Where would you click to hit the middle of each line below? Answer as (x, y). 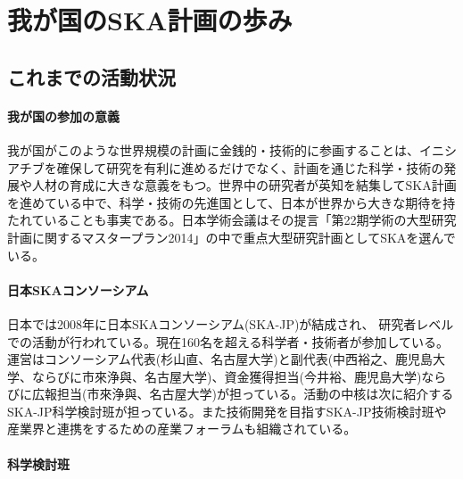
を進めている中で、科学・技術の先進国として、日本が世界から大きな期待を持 (231, 202)
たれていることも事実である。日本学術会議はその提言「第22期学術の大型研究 (232, 220)
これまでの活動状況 (91, 76)
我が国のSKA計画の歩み (150, 20)
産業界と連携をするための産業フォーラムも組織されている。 (182, 429)
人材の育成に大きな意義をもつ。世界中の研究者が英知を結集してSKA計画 (244, 185)
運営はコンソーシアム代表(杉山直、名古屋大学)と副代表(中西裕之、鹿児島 (220, 359)
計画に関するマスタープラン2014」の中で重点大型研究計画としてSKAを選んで (231, 237)
